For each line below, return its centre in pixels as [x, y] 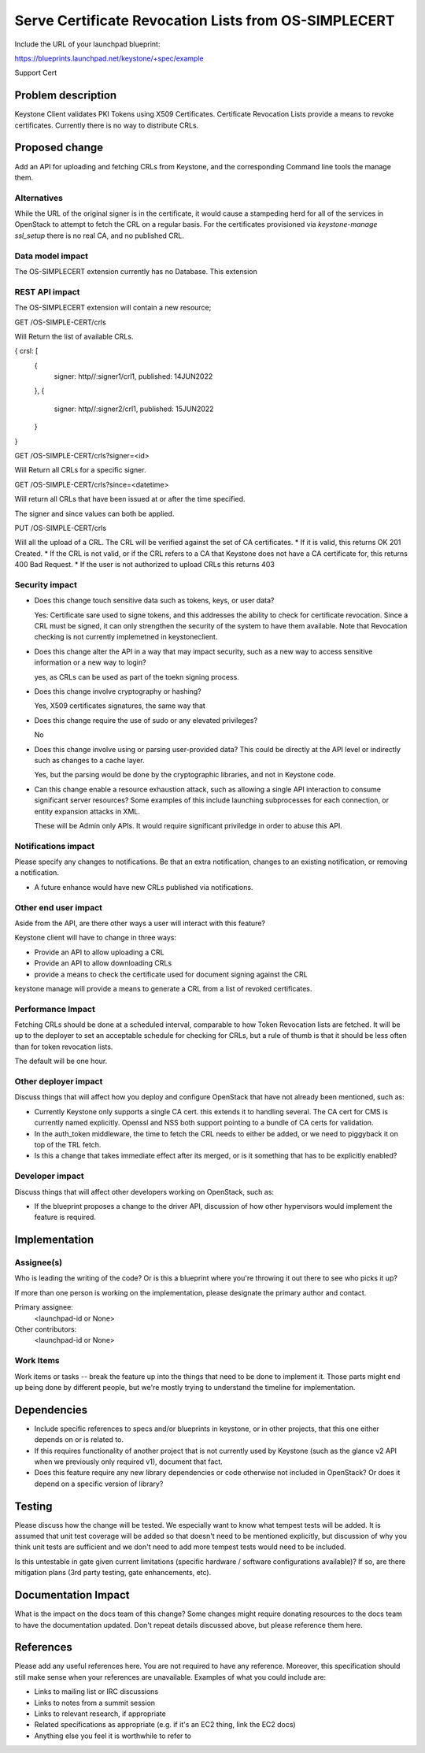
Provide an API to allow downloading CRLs [103, 963]
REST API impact [47, 291]
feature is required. [65, 1217]
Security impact [46, 584]
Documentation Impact [72, 1595]
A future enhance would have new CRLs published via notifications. [144, 887]
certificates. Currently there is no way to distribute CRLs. [107, 125]
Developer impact [49, 1176]
